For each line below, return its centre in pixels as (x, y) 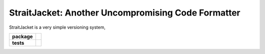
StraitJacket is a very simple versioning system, (57, 27)
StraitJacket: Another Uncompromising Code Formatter (125, 13)
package (22, 36)
